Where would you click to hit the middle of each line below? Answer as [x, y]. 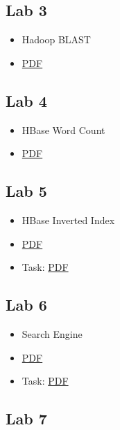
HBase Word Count [63, 129]
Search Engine [52, 333]
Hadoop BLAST [56, 39]
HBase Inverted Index [68, 220]
